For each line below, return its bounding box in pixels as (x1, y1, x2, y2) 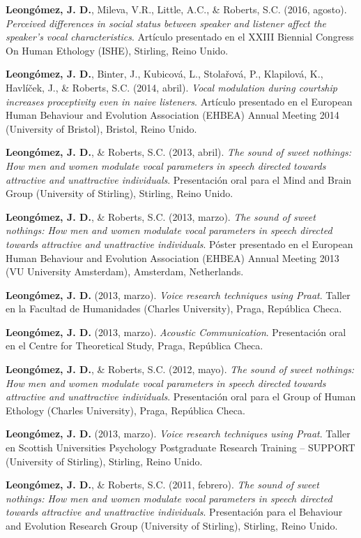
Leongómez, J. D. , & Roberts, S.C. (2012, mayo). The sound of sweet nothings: (6, 362, 355, 377)
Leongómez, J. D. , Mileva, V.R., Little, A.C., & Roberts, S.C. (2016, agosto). (6, 2, 347, 16)
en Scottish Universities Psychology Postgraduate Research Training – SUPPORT (6, 440, 355, 455)
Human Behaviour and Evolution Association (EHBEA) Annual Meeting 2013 (6, 250, 339, 265)
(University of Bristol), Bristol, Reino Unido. (6, 121, 197, 136)
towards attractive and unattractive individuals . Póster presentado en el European (6, 236, 353, 251)
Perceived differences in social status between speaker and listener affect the (6, 15, 326, 30)
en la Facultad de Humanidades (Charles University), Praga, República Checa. (6, 301, 342, 316)
